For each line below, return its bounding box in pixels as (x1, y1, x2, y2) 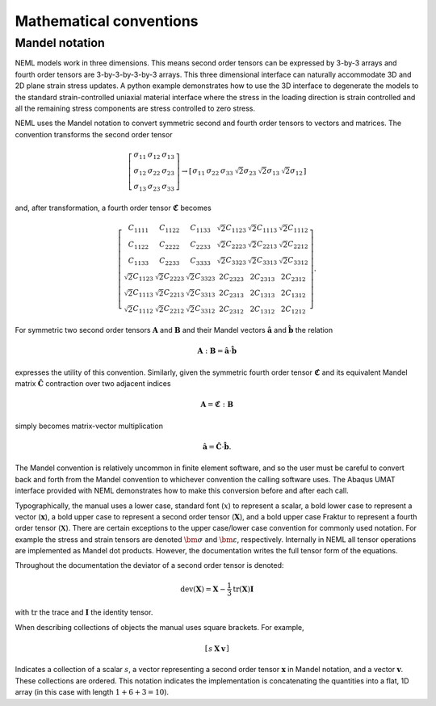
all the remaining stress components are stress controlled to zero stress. (15, 103, 256, 113)
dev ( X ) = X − (180, 584, 226, 594)
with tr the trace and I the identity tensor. (15, 607, 153, 617)
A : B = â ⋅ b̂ (197, 347, 237, 355)
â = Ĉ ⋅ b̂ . (202, 442, 232, 452)
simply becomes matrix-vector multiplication (15, 421, 163, 431)
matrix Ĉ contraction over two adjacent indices (15, 379, 171, 389)
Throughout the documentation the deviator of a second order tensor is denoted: (15, 561, 284, 570)
